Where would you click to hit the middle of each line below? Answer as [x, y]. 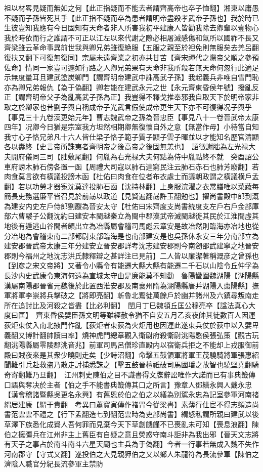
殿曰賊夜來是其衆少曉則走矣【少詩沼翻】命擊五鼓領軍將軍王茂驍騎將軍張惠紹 [131, 354]
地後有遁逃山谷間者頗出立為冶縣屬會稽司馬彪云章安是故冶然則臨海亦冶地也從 [131, 226]
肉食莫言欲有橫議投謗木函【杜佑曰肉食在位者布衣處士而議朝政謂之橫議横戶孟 [131, 176]
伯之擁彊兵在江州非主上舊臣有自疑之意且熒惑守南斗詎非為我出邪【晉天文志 [128, 434]
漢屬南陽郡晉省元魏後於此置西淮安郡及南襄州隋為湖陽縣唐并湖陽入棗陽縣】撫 [131, 285]
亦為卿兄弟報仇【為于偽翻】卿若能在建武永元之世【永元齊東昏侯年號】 [121, 87]
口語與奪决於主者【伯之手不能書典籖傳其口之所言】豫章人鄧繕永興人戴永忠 [128, 384]
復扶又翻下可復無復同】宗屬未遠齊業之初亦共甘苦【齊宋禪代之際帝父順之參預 [131, 57]
